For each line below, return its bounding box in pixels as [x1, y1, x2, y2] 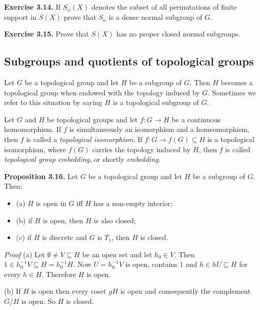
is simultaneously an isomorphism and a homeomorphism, [69, 124, 249, 134]
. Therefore [41, 268, 76, 279]
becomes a [221, 77, 253, 87]
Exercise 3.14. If [4, 2, 61, 12]
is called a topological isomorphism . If [26, 133, 142, 144]
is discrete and [42, 232, 87, 243]
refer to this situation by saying [4, 97, 102, 108]
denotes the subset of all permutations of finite [91, 2, 237, 12]
